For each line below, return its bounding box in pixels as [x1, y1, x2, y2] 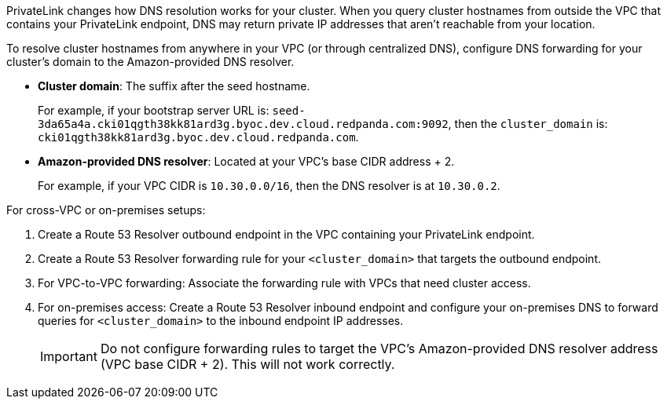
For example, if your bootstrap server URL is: [38, 104, 269, 117]
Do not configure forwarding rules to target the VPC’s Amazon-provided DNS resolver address [100, 341, 658, 356]
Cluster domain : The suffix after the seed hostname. [38, 79, 310, 93]
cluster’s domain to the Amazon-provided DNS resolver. [6, 55, 295, 68]
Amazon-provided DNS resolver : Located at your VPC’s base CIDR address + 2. [38, 155, 455, 168]
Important [40, 348, 97, 364]
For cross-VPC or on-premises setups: [6, 203, 206, 217]
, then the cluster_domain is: [448, 117, 608, 130]
